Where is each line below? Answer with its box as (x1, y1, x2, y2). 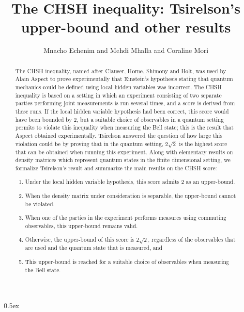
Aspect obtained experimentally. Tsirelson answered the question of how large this (15, 131, 223, 139)
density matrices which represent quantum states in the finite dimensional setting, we (15, 156, 230, 164)
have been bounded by (15, 115, 72, 123)
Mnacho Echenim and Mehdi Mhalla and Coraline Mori (43, 45, 209, 55)
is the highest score (179, 139, 227, 148)
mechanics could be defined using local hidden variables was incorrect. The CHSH (15, 83, 222, 91)
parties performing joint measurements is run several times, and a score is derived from (15, 99, 235, 107)
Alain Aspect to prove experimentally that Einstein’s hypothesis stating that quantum (15, 75, 233, 83)
